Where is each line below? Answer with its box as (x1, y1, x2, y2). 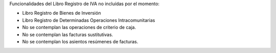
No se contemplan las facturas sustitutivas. (22, 31, 113, 38)
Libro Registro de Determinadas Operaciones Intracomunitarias (22, 17, 155, 23)
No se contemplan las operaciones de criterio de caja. (22, 24, 136, 31)
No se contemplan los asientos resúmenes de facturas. (22, 38, 139, 44)
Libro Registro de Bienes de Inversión (22, 10, 101, 16)
